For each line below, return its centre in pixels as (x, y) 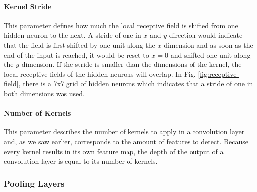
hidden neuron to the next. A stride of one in (73, 35)
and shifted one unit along (210, 54)
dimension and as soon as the (208, 44)
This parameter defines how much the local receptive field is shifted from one (121, 25)
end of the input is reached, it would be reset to (77, 54)
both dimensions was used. (44, 93)
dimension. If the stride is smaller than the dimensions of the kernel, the (131, 64)
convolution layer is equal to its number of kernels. (81, 161)
